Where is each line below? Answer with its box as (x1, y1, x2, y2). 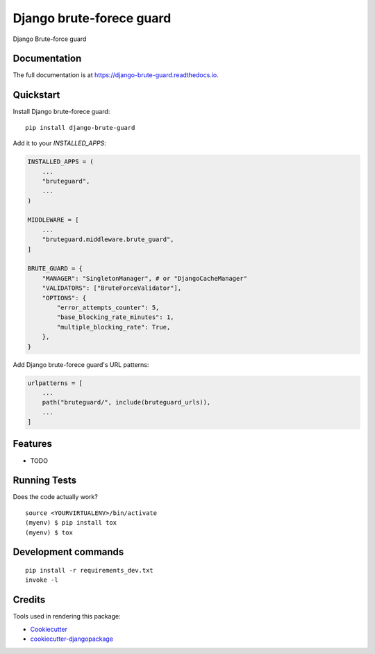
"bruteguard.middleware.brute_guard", (42, 236, 174, 243)
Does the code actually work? (12, 493, 99, 501)
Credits (12, 594, 46, 606)
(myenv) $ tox (25, 528, 73, 537)
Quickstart (12, 89, 60, 101)
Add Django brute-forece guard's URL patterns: (12, 360, 149, 368)
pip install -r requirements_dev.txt (25, 566, 154, 575)
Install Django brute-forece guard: (12, 108, 110, 116)
